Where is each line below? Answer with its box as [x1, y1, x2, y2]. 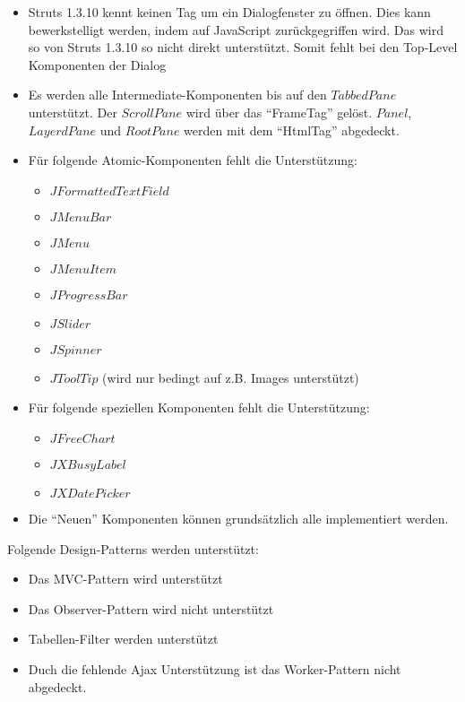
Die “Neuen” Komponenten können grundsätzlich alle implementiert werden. [28, 508, 449, 527]
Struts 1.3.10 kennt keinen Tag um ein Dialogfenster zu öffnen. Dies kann [28, 3, 431, 21]
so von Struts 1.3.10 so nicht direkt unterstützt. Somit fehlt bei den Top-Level [28, 38, 458, 56]
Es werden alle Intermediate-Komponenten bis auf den [28, 85, 327, 104]
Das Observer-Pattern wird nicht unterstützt [28, 599, 274, 618]
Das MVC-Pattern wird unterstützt [28, 569, 223, 588]
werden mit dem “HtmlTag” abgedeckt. [184, 120, 400, 139]
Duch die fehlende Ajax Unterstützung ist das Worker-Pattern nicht [28, 659, 401, 678]
